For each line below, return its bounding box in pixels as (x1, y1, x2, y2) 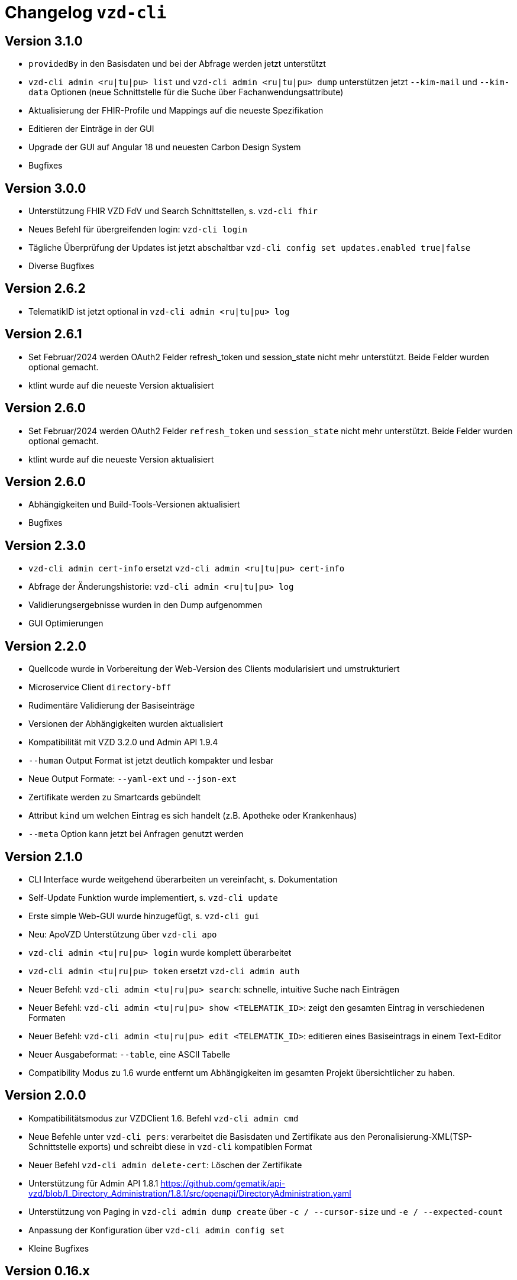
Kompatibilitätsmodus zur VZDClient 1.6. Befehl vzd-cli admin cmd (28, 1113, 299, 1123)
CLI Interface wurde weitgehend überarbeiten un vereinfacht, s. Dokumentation (28, 874, 338, 884)
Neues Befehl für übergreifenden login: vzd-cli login (28, 224, 247, 235)
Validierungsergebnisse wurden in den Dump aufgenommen (28, 600, 263, 610)
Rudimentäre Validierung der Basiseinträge (28, 700, 195, 711)
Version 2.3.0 (5, 538, 86, 553)
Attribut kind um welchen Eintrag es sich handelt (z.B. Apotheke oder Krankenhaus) (28, 810, 357, 821)
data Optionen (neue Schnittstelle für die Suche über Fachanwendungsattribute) (28, 87, 344, 98)
